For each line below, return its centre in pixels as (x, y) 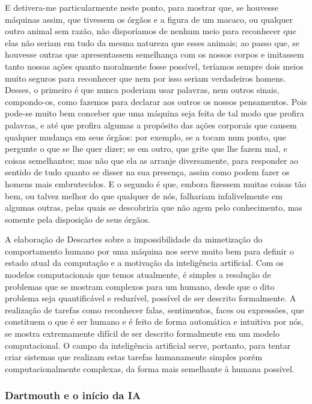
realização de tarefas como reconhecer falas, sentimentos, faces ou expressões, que (154, 309)
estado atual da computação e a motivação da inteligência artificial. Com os (144, 263)
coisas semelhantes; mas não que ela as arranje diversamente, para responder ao (152, 160)
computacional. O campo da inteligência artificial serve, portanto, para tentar (148, 345)
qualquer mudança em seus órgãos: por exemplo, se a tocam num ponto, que (145, 137)
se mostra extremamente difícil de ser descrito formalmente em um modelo (142, 333)
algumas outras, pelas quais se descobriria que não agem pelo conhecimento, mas (154, 207)
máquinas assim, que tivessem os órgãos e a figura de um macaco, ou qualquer (149, 19)
